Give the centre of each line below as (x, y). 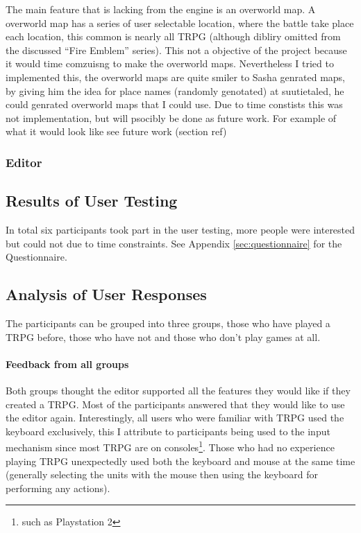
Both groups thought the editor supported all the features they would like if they (178, 390)
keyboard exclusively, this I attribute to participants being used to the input (168, 431)
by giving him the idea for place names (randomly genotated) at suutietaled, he (175, 90)
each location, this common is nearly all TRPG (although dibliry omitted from (173, 36)
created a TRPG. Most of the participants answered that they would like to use (175, 404)
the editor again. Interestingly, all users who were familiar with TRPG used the (175, 418)
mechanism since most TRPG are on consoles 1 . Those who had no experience (170, 446)
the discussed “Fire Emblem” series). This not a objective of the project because (176, 50)
